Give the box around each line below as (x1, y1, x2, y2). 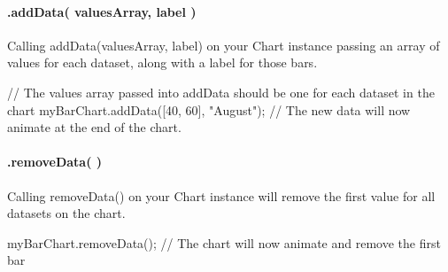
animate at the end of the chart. (7, 118, 182, 136)
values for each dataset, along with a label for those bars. (7, 53, 318, 72)
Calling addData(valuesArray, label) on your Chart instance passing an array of (7, 35, 440, 54)
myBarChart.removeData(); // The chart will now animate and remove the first (7, 233, 441, 252)
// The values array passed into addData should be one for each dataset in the (7, 82, 435, 101)
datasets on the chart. (7, 204, 126, 222)
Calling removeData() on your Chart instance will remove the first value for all (7, 186, 436, 205)
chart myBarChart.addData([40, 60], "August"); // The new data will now (7, 100, 411, 119)
